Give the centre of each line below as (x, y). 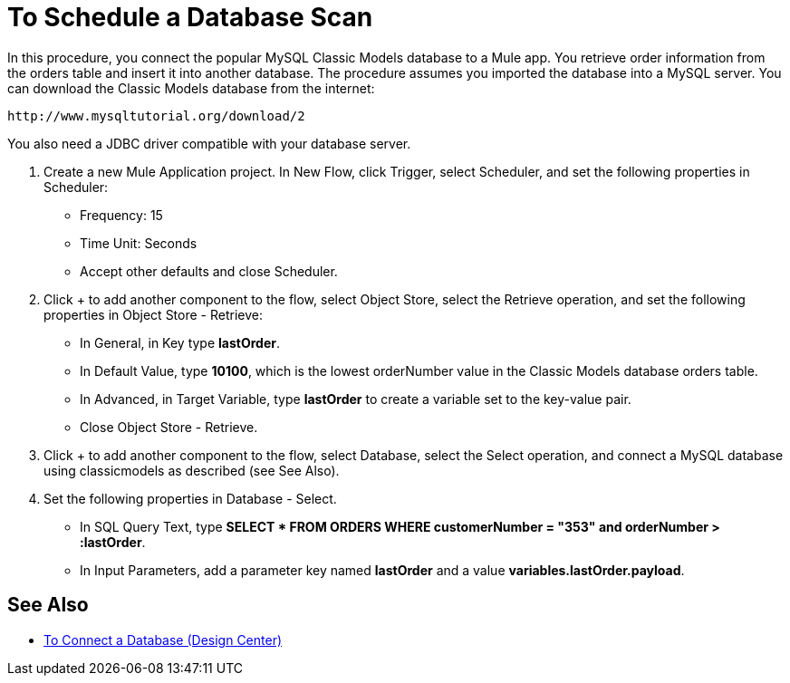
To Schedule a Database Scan (190, 17)
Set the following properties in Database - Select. (190, 498)
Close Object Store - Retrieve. (169, 427)
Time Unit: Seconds (139, 243)
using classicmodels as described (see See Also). (192, 470)
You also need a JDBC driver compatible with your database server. (209, 143)
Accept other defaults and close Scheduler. (209, 271)
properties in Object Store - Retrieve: (153, 314)
